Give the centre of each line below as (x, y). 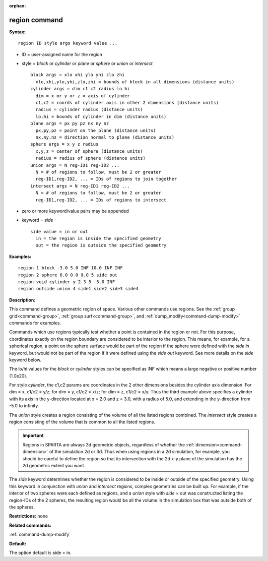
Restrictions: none (29, 516)
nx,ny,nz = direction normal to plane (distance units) (105, 137)
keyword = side (37, 220)
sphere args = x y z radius (65, 144)
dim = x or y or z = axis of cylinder (83, 96)
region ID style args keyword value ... (68, 43)
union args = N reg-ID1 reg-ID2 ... (75, 165)
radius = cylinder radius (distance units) (89, 110)
